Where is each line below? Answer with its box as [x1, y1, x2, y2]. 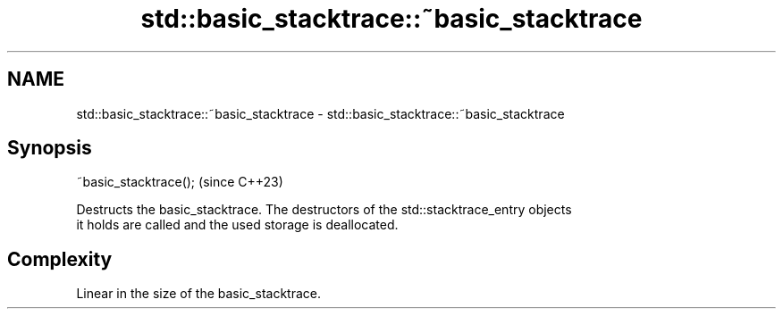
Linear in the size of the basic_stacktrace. [76, 286, 321, 302]
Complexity [7, 247, 113, 270]
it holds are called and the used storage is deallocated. [76, 217, 399, 233]
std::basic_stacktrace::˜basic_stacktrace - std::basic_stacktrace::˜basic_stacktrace [76, 105, 565, 121]
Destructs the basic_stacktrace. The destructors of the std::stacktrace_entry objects [76, 202, 572, 218]
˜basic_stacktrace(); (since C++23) [76, 174, 283, 190]
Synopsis [7, 137, 92, 160]
